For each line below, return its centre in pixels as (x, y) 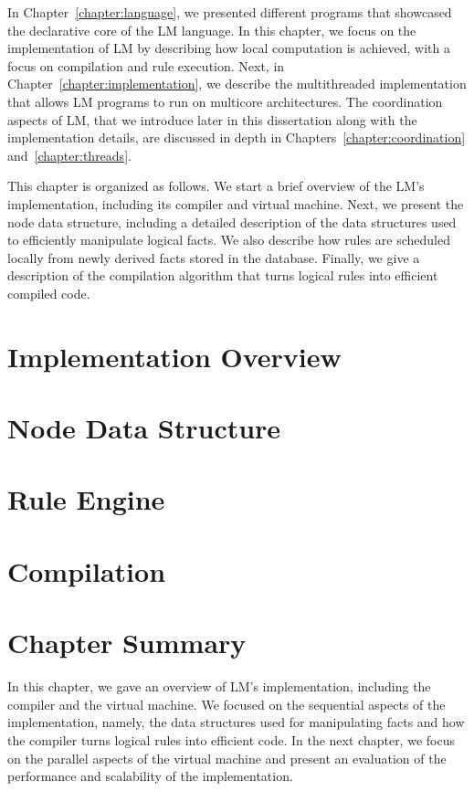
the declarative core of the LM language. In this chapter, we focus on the (212, 30)
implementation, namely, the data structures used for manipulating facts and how (236, 722)
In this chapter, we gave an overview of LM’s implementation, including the (219, 686)
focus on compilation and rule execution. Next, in (146, 65)
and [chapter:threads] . (69, 155)
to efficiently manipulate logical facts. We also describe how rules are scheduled (229, 240)
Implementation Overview (174, 356)
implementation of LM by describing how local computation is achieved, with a (229, 48)
